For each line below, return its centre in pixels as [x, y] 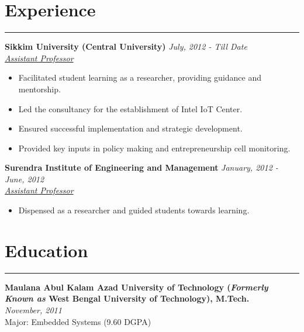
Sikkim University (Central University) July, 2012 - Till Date [126, 46]
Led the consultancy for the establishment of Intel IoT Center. [130, 108]
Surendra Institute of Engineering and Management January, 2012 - [141, 167]
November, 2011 [33, 309]
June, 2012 [25, 179]
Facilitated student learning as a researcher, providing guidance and [140, 77]
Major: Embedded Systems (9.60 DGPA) [78, 321]
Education [46, 250]
